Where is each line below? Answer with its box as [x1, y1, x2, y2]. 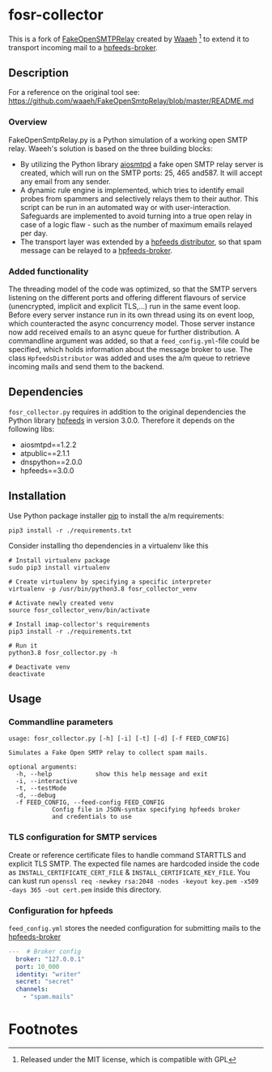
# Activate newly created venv [8, 599, 114, 607]
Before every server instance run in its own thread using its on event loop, [8, 310, 255, 320]
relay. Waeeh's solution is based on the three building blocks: [8, 144, 213, 153]
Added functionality [8, 265, 89, 277]
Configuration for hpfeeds [8, 905, 113, 916]
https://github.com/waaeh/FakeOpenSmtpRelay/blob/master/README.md [8, 96, 254, 106]
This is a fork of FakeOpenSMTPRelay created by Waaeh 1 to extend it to [8, 32, 249, 44]
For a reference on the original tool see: [8, 88, 140, 97]
